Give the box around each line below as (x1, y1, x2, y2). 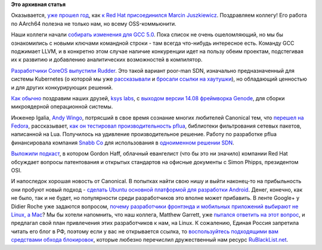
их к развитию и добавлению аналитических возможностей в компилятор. (11, 56, 203, 63)
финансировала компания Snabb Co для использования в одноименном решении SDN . (11, 139, 235, 146)
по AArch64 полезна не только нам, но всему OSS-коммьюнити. (11, 20, 177, 27)
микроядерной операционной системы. (11, 103, 113, 110)
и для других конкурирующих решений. (11, 84, 113, 91)
